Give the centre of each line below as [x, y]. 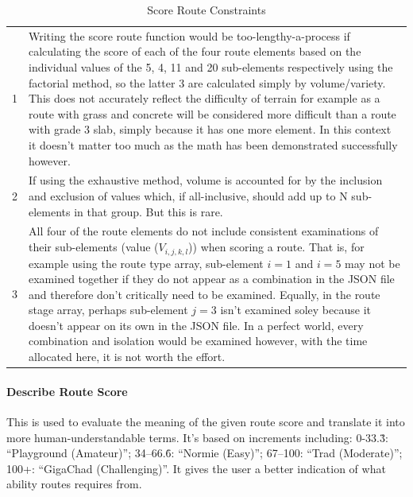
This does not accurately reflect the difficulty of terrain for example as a [205, 98]
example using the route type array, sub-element [146, 263]
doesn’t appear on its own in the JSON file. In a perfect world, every [196, 325]
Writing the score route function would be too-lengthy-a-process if [189, 35]
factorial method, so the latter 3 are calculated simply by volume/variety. [207, 82]
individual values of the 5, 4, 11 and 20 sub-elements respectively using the [211, 67]
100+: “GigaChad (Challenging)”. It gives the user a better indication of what [196, 468]
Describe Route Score [67, 391]
